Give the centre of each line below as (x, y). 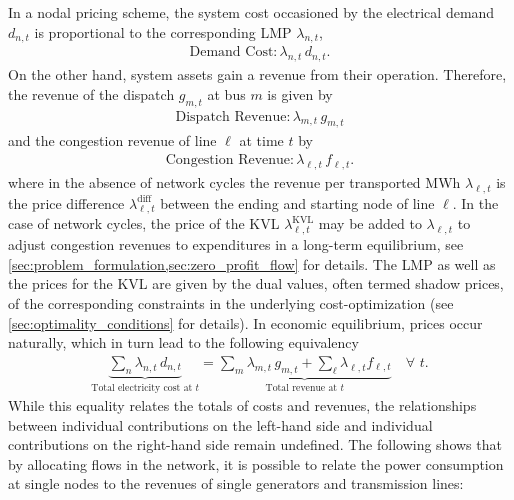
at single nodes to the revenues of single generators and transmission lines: (236, 483)
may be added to (370, 223)
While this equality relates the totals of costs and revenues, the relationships (242, 405)
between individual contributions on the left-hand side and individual (220, 424)
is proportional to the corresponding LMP (163, 31)
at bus (226, 93)
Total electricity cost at (142, 387)
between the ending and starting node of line (297, 202)
